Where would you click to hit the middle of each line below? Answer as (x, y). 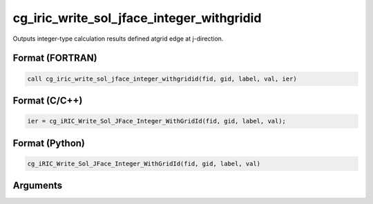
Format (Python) (49, 143)
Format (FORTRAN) (55, 58)
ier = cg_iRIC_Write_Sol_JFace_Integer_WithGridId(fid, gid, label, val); (157, 121)
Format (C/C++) (48, 100)
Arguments (38, 186)
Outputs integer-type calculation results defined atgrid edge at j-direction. (118, 39)
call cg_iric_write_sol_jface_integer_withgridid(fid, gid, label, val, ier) (162, 79)
